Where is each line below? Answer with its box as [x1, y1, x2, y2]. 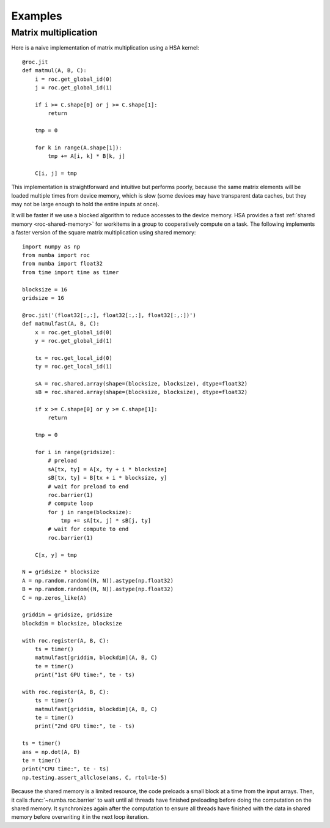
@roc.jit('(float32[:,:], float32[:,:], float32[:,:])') [22, 311, 197, 318]
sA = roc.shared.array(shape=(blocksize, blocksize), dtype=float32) [34, 380, 248, 387]
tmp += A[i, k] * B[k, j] [48, 153, 125, 160]
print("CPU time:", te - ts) [22, 766, 109, 772]
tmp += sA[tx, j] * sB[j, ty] [61, 517, 152, 524]
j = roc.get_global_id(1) [34, 84, 113, 91]
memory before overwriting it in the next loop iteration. [11, 813, 149, 821]
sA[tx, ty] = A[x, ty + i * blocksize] [48, 466, 167, 472]
